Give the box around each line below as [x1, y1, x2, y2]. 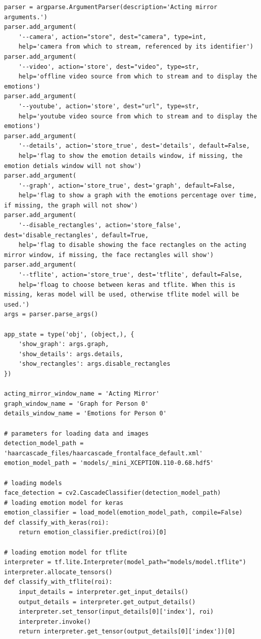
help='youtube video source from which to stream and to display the [18, 112, 257, 120]
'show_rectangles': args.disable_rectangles [18, 360, 171, 368]
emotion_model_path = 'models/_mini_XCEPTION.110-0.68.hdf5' [4, 459, 214, 467]
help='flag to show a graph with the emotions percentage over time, [18, 192, 257, 199]
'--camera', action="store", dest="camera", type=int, [18, 33, 206, 40]
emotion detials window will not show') [4, 162, 142, 169]
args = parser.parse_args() [4, 311, 98, 318]
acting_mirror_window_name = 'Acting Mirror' [4, 390, 160, 398]
